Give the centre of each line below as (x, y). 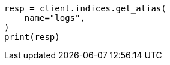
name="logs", (55, 18)
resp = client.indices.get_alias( (85, 8)
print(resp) (32, 37)
